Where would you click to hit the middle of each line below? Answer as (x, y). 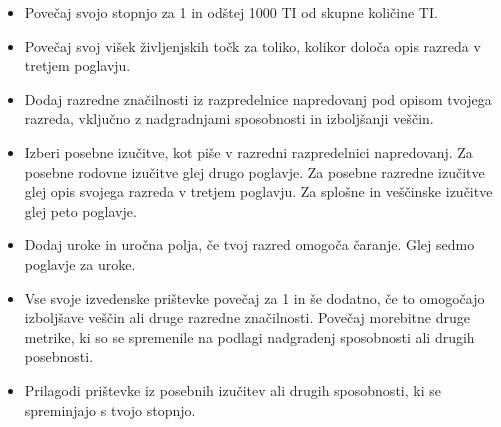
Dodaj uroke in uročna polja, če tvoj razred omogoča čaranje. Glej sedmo (249, 244)
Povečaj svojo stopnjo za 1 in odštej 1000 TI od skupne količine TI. (231, 12)
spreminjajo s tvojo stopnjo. (110, 409)
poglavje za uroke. (80, 263)
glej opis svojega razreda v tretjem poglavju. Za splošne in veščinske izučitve (258, 191)
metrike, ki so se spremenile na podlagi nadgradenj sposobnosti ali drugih (249, 336)
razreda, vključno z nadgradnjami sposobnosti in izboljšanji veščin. (229, 118)
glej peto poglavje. (80, 210)
